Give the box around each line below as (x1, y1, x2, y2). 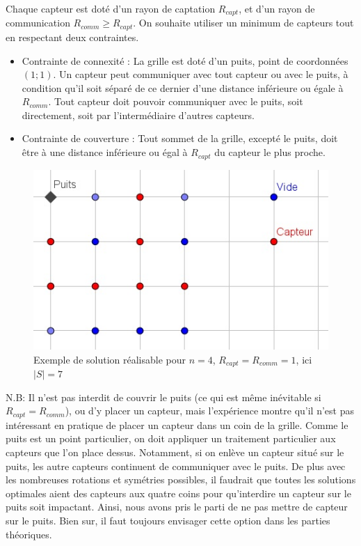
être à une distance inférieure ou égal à (22, 145, 188, 159)
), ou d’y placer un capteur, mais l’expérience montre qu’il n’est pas (65, 403, 354, 418)
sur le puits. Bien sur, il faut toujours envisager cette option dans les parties (6, 513, 330, 528)
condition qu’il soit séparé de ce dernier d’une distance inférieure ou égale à (22, 80, 344, 95)
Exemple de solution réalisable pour (33, 352, 186, 366)
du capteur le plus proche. (214, 145, 326, 159)
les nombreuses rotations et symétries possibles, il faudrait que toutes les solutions (6, 472, 356, 487)
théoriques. (6, 526, 52, 541)
